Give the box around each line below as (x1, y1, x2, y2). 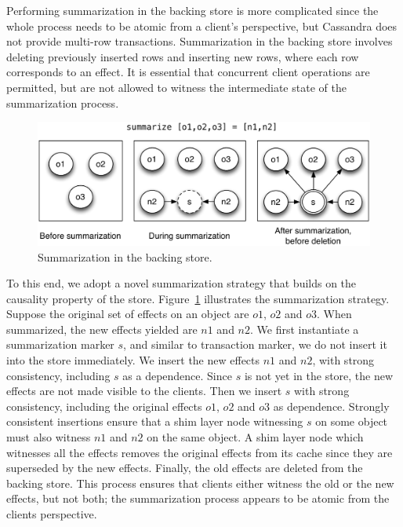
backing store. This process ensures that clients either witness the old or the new (6, 474, 394, 491)
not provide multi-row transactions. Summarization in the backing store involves (6, 33, 393, 49)
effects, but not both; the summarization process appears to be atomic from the (6, 490, 390, 507)
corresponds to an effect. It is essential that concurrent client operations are (6, 64, 370, 80)
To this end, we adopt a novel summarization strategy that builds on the (6, 275, 357, 291)
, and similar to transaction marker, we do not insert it (123, 336, 387, 353)
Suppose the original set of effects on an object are (6, 306, 249, 322)
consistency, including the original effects (6, 397, 202, 414)
